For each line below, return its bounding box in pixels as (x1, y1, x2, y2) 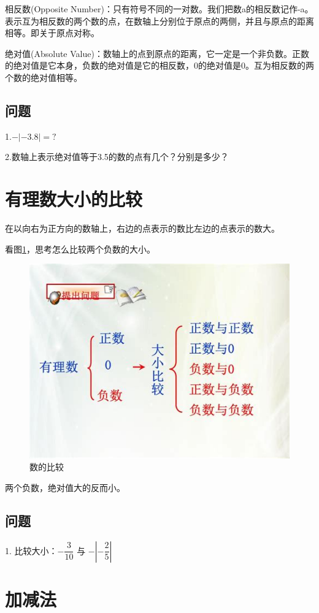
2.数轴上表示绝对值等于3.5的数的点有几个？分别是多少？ (5, 150, 229, 163)
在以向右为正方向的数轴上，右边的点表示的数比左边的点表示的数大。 (5, 222, 280, 235)
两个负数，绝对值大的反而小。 (5, 481, 125, 493)
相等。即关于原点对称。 (5, 26, 99, 39)
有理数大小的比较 (5, 186, 143, 211)
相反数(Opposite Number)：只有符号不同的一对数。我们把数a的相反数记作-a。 (5, 2, 313, 15)
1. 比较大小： (5, 544, 58, 557)
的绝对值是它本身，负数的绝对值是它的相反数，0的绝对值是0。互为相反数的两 (5, 59, 314, 72)
